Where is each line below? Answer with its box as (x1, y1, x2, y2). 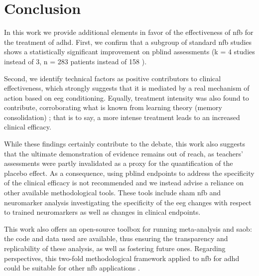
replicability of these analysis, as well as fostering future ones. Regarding (4, 243, 226, 253)
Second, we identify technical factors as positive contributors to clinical (4, 73, 221, 83)
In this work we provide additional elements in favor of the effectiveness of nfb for (4, 27, 254, 37)
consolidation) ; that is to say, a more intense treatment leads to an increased (4, 112, 240, 122)
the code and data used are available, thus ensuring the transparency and (4, 233, 228, 244)
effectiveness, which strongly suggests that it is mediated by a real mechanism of (4, 83, 250, 93)
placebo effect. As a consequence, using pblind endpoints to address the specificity (4, 167, 255, 178)
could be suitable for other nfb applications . (4, 263, 140, 273)
